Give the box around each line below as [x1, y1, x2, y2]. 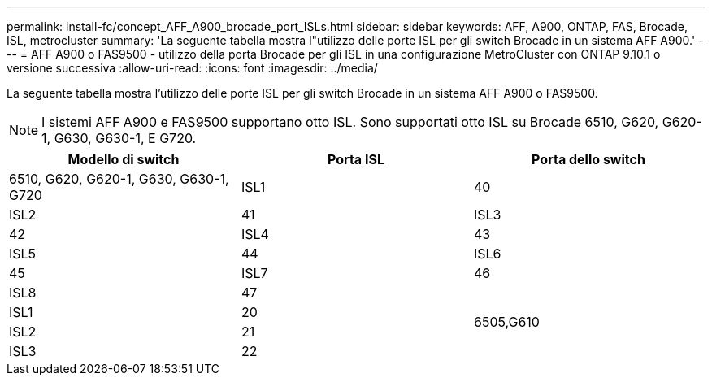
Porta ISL [328, 151, 384, 167]
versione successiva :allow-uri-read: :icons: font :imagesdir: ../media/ [7, 61, 378, 75]
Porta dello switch [532, 151, 645, 167]
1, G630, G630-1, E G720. [41, 130, 197, 146]
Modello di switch [67, 151, 180, 167]
